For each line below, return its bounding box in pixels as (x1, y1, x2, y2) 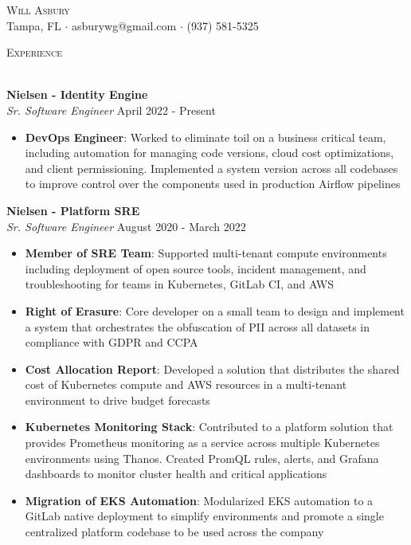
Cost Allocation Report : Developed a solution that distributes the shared (25, 360, 400, 377)
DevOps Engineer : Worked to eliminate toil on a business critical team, (25, 128, 386, 145)
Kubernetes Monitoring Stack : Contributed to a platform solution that (25, 418, 393, 435)
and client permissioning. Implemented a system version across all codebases (25, 159, 398, 176)
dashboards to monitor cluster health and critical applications (25, 465, 327, 482)
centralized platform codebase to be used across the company (25, 523, 324, 540)
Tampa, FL (6, 17, 61, 33)
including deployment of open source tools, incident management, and (25, 260, 366, 276)
